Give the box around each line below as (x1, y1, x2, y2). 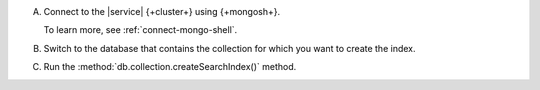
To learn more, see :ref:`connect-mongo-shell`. (43, 24, 238, 36)
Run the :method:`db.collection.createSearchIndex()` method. (43, 61, 297, 73)
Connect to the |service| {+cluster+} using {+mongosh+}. (43, 6, 280, 17)
